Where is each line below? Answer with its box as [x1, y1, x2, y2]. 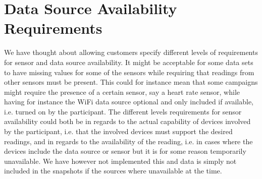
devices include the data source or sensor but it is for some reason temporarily [4, 146, 246, 156]
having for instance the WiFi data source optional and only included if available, [4, 96, 253, 107]
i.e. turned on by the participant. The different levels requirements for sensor [4, 106, 242, 116]
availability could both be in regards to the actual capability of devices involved [4, 116, 251, 127]
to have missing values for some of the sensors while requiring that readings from [4, 67, 254, 77]
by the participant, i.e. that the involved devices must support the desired [4, 126, 233, 137]
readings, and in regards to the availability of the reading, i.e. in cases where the [4, 136, 253, 146]
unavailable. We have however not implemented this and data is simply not [4, 155, 237, 166]
